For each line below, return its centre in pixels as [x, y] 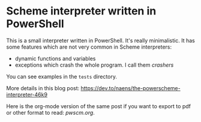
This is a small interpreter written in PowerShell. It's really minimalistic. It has [100, 40]
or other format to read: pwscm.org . [50, 112]
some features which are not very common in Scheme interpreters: [89, 47]
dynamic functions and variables [55, 58]
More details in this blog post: [43, 88]
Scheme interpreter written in [81, 11]
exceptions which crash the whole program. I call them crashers [94, 65]
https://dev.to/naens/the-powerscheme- [131, 88]
